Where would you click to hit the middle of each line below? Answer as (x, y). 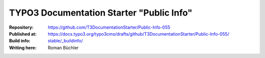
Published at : (23, 34)
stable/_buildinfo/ (66, 41)
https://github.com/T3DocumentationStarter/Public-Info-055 (109, 27)
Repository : (21, 27)
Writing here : (23, 48)
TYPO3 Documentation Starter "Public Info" (101, 13)
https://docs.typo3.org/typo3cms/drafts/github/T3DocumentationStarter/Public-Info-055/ (138, 34)
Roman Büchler (63, 48)
